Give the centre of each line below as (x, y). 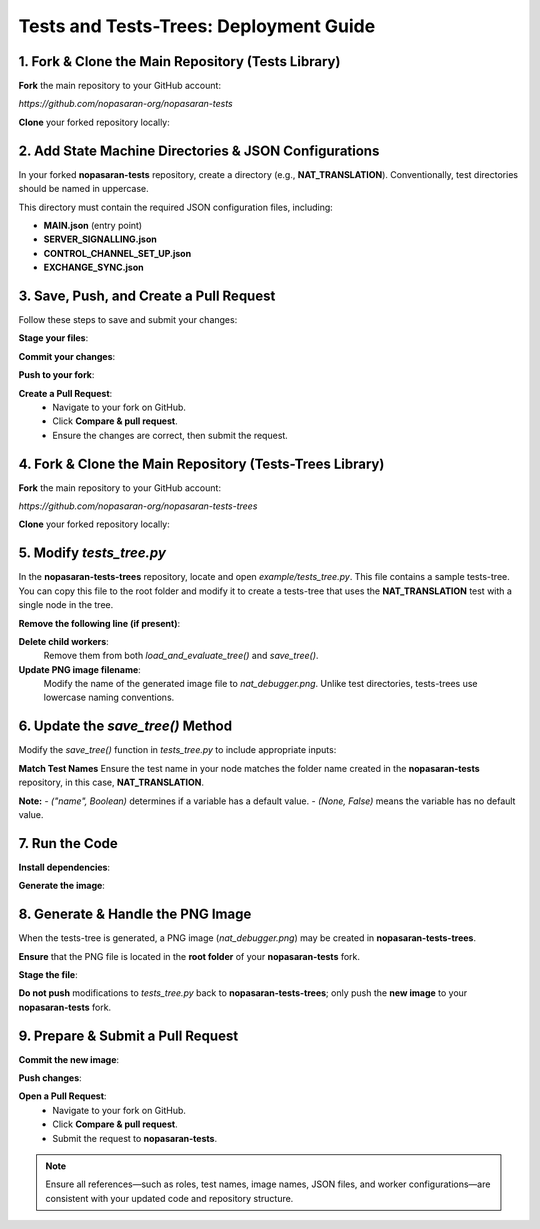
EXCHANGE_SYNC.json (93, 267)
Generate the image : (61, 886)
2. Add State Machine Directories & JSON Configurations (199, 150)
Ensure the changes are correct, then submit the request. (170, 435)
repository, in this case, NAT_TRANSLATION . (111, 782)
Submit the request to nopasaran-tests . (135, 1138)
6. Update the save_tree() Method (125, 726)
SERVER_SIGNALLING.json (100, 239)
